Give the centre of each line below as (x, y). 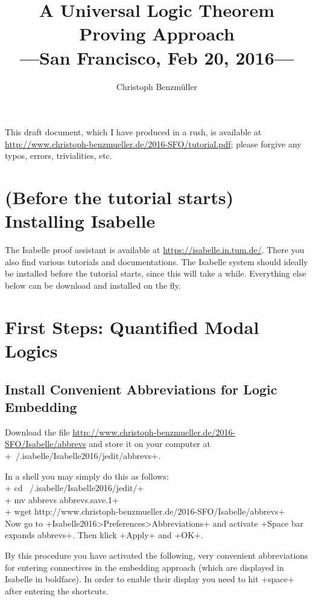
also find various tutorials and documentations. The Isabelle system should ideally (156, 261)
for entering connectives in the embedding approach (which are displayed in (144, 567)
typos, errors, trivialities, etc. (58, 156)
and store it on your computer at (150, 444)
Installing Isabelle (80, 221)
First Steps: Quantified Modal (132, 326)
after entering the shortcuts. (57, 590)
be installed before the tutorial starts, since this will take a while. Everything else (156, 273)
